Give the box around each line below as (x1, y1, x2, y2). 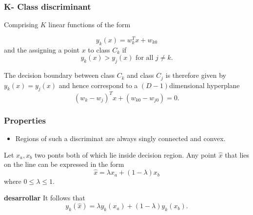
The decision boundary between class (4, 70, 115, 80)
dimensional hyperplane (169, 80, 240, 90)
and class (127, 70, 154, 80)
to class (88, 44, 110, 54)
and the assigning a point (4, 44, 79, 54)
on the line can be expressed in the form (4, 159, 124, 169)
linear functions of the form (48, 19, 131, 30)
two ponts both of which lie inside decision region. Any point (34, 149, 216, 160)
